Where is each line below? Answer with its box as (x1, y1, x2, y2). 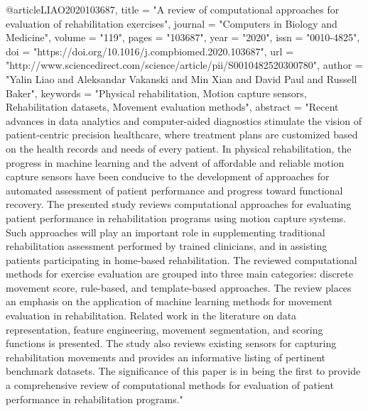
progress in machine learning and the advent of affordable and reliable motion (6, 155, 345, 170)
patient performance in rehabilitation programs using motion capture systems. (6, 210, 346, 225)
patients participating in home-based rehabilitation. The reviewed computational (6, 252, 357, 267)
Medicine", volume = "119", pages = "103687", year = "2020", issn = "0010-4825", (6, 30, 360, 45)
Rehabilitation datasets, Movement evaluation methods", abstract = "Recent (6, 99, 339, 114)
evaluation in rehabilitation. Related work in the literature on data (6, 308, 297, 323)
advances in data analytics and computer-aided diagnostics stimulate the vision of (6, 113, 362, 128)
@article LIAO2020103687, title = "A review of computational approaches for (6, 2, 340, 16)
